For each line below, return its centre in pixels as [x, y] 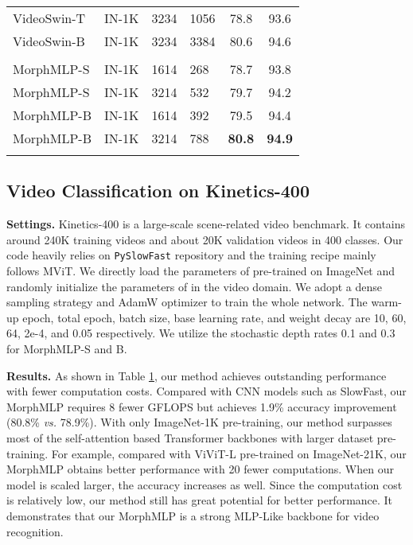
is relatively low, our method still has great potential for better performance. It [200, 500]
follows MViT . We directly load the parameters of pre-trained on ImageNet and [201, 271]
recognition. [35, 531]
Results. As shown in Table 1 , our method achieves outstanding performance [197, 375]
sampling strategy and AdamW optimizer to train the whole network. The [187, 302]
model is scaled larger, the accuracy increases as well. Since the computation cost [205, 484]
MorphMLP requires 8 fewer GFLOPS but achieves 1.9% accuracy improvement [202, 406]
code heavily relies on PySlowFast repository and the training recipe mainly [191, 255]
